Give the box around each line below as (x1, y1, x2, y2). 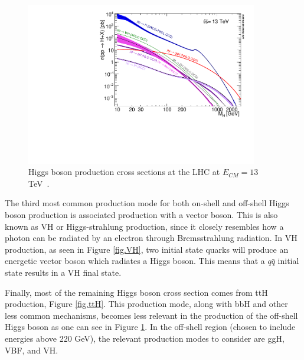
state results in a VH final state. (5, 266, 122, 279)
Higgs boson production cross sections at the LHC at (28, 166, 220, 178)
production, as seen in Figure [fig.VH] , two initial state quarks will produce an (5, 243, 289, 255)
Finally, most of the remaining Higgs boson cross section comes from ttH (5, 286, 268, 298)
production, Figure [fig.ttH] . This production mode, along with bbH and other (5, 298, 288, 310)
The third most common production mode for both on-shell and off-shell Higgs (5, 197, 289, 209)
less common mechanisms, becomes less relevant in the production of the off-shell (5, 309, 298, 321)
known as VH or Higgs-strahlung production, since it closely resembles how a (5, 220, 284, 232)
